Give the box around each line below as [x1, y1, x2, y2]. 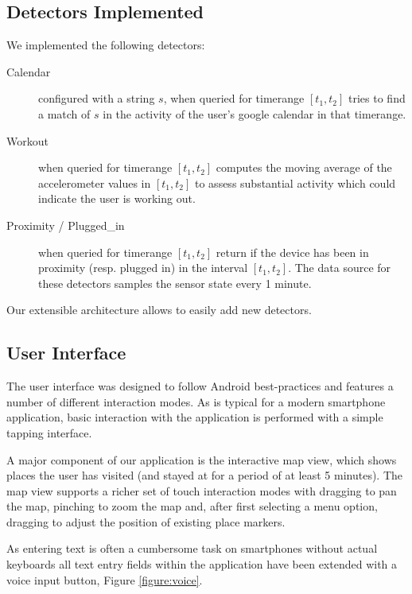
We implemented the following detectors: [6, 37, 205, 53]
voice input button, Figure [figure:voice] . [6, 571, 203, 588]
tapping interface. [6, 424, 92, 441]
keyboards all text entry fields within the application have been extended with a [6, 556, 398, 573]
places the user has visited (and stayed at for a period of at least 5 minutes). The [6, 467, 403, 483]
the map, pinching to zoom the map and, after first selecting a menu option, [6, 498, 378, 514]
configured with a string [38, 90, 155, 107]
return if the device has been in [216, 243, 369, 260]
